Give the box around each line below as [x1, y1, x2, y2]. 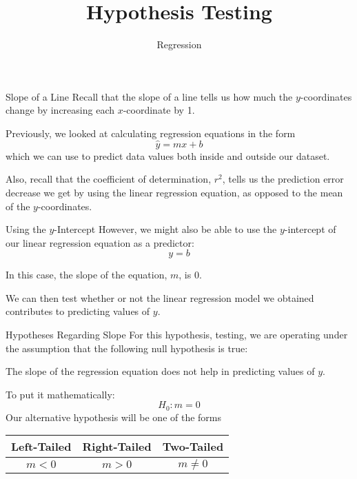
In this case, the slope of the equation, [6, 267, 167, 282]
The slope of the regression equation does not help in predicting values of [6, 364, 315, 378]
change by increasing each [6, 103, 114, 117]
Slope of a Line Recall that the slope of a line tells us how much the [6, 89, 293, 103]
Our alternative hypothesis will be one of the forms [6, 409, 222, 424]
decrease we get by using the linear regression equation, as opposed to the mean [6, 185, 343, 199]
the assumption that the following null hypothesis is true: [6, 340, 248, 355]
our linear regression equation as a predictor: [6, 235, 194, 249]
